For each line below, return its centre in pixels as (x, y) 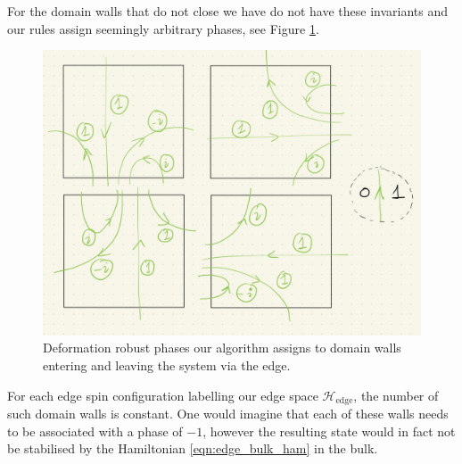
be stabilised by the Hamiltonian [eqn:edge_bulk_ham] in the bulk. (193, 448)
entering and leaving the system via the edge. (167, 365)
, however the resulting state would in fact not (329, 431)
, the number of (396, 395)
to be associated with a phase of (95, 431)
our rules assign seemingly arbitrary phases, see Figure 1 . (163, 28)
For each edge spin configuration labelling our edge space (163, 395)
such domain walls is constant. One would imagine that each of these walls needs (228, 414)
